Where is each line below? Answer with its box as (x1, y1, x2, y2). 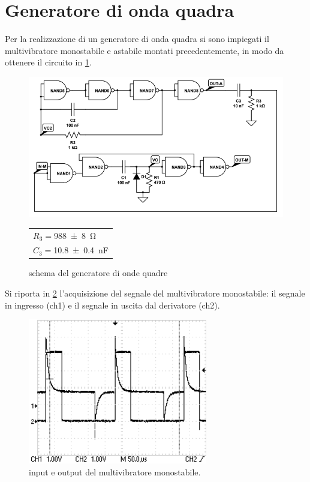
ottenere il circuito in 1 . (5, 56, 92, 68)
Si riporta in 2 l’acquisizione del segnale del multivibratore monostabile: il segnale (5, 287, 305, 300)
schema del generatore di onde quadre (29, 267, 168, 279)
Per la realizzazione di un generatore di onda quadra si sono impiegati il (5, 32, 269, 45)
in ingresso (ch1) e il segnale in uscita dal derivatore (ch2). (5, 298, 220, 311)
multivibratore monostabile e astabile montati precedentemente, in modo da (5, 44, 284, 56)
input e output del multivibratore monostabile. (29, 465, 201, 478)
